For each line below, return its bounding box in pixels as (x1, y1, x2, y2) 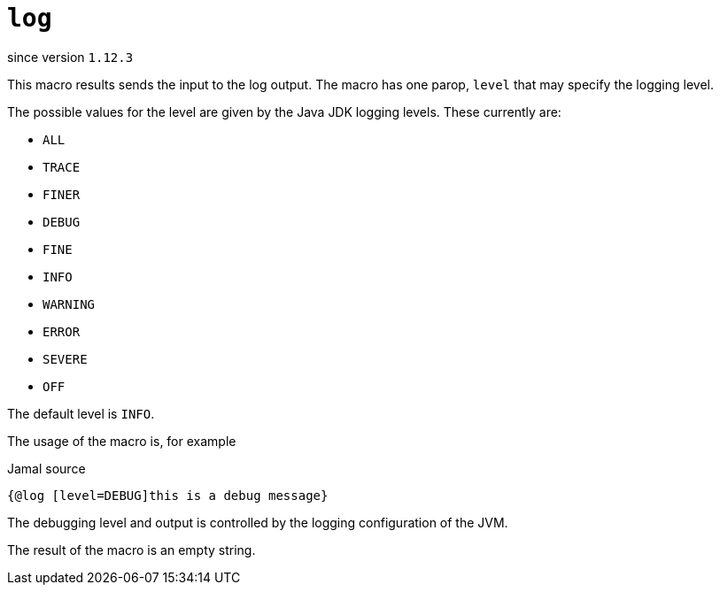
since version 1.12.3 (7, 49, 134, 65)
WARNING (43, 296, 96, 311)
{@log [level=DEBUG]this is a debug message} (7, 488, 329, 503)
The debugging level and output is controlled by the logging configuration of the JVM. (7, 514, 508, 530)
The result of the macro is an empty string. (7, 542, 256, 557)
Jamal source (7, 460, 86, 476)
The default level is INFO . (7, 405, 155, 421)
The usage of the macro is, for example (7, 433, 236, 449)
